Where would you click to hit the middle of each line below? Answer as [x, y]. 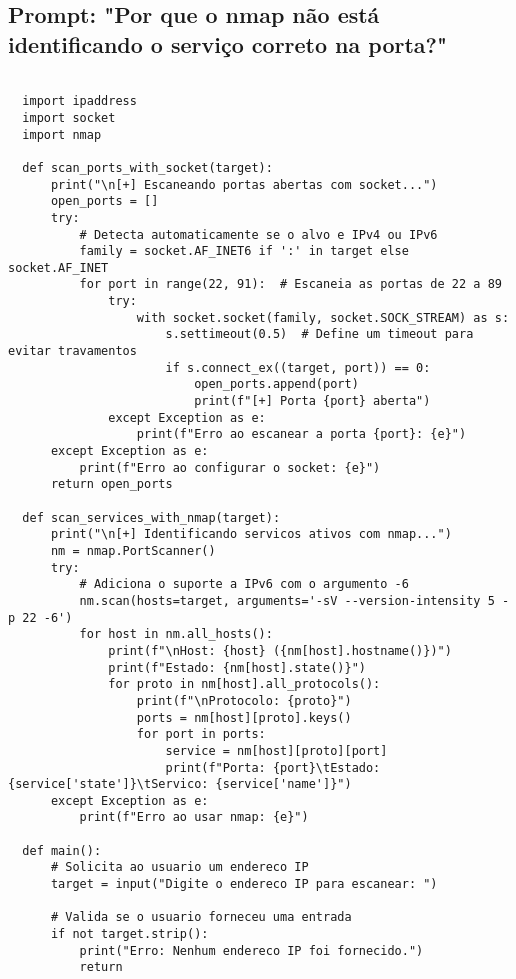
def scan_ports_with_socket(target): [147, 167]
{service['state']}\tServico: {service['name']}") [180, 784]
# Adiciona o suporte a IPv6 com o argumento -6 [244, 584]
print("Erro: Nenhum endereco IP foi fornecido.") [251, 950]
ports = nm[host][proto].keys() [244, 717]
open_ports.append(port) [276, 384]
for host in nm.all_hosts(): [176, 634]
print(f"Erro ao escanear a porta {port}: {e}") [301, 434]
